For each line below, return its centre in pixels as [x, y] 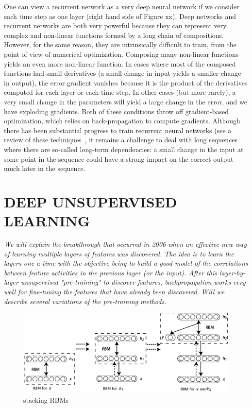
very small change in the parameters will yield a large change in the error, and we [126, 101]
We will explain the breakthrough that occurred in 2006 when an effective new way [125, 244]
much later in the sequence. [45, 168]
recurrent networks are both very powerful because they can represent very [115, 25]
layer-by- [232, 272]
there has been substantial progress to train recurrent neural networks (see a [118, 130]
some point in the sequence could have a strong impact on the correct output [119, 159]
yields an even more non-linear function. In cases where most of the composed [120, 63]
